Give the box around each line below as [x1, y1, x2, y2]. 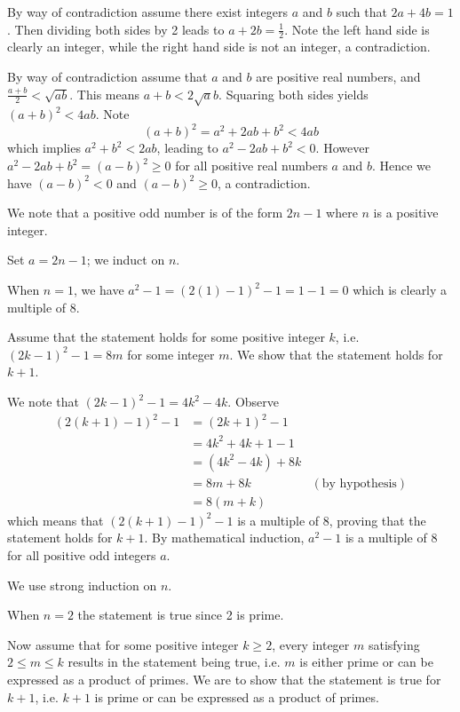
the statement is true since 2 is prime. [77, 605, 284, 624]
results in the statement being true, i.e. [67, 653, 281, 671]
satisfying [368, 635, 420, 653]
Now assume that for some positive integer [7, 635, 239, 653]
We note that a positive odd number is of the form [7, 203, 283, 222]
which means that [7, 510, 104, 529]
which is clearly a [353, 281, 448, 299]
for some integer [127, 344, 215, 363]
